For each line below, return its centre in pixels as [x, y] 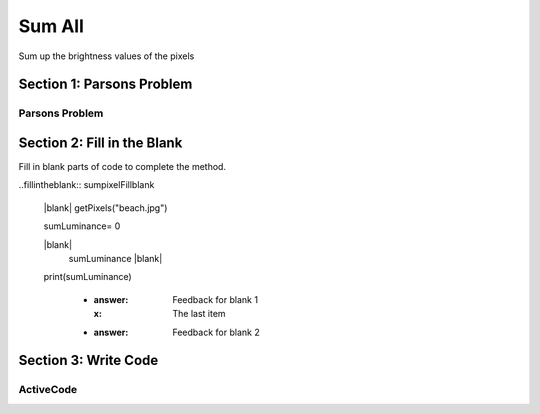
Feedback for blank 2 [216, 332]
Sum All [51, 26]
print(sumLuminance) [87, 277]
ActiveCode [48, 390]
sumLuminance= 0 [82, 226]
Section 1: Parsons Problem [105, 84]
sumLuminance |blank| [115, 258]
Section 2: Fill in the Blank [100, 142]
